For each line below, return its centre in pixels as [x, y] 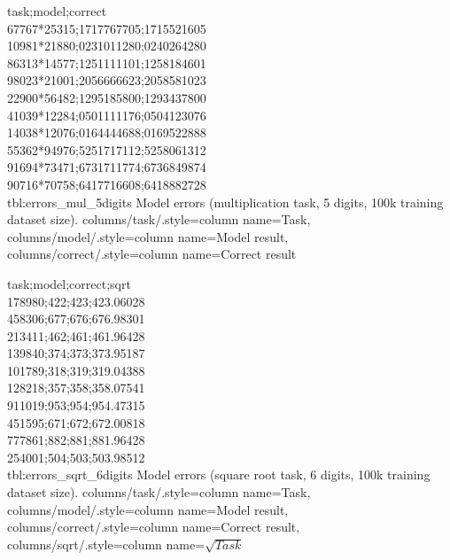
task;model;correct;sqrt [69, 283]
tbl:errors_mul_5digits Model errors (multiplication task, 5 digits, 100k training [225, 202]
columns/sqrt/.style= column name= [106, 544]
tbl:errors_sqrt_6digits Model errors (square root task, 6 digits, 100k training [219, 474]
